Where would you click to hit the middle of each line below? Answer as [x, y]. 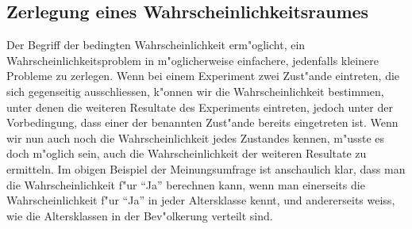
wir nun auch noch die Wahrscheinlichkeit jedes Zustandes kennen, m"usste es [195, 137]
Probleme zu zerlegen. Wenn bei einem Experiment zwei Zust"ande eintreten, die [203, 76]
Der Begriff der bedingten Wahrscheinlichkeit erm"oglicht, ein [156, 45]
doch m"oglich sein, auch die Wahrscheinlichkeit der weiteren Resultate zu [187, 153]
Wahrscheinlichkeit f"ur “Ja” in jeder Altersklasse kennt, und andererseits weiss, [201, 200]
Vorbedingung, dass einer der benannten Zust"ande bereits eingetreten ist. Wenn [202, 122]
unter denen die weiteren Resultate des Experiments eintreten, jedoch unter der [200, 107]
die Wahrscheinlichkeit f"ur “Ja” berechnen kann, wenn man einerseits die [186, 184]
